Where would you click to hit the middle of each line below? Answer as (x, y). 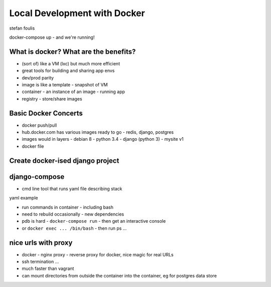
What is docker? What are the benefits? (73, 52)
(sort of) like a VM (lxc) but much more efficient (71, 63)
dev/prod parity (38, 77)
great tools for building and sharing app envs (68, 71)
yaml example (24, 198)
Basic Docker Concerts (46, 113)
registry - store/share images (52, 99)
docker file (33, 146)
